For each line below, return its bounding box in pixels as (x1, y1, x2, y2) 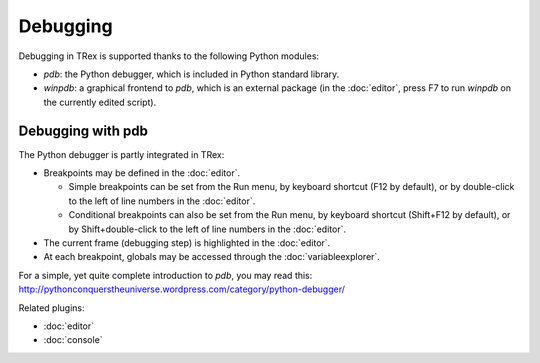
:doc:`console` (43, 334, 104, 346)
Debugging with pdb (18, 122, 149, 139)
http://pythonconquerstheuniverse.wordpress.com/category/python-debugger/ (18, 283, 345, 295)
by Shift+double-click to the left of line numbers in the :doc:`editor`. (68, 223, 347, 235)
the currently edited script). (43, 96, 157, 108)
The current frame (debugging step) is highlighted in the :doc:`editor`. (43, 236, 331, 249)
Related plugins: (18, 301, 85, 314)
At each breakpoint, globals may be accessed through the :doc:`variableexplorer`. (43, 251, 380, 263)
